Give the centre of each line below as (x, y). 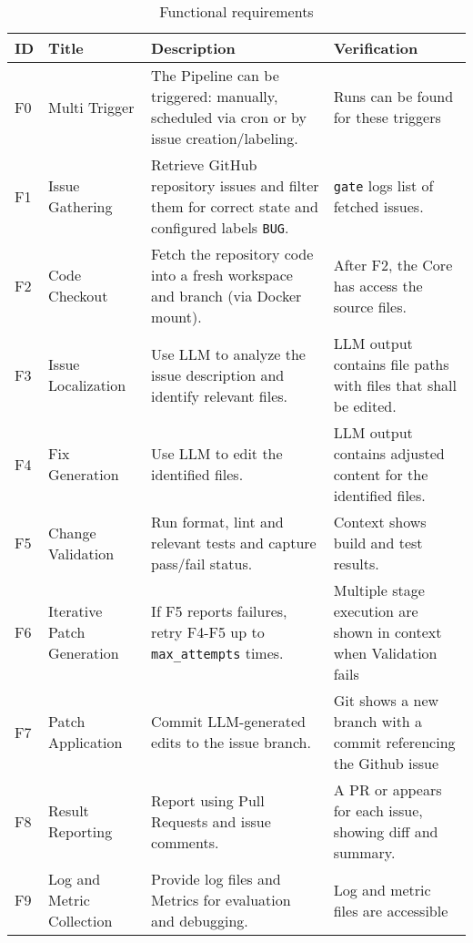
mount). (176, 317)
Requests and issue (211, 821)
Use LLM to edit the (217, 453)
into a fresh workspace (222, 275)
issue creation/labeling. (225, 138)
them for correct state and (235, 206)
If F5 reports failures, (219, 611)
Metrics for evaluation (221, 900)
